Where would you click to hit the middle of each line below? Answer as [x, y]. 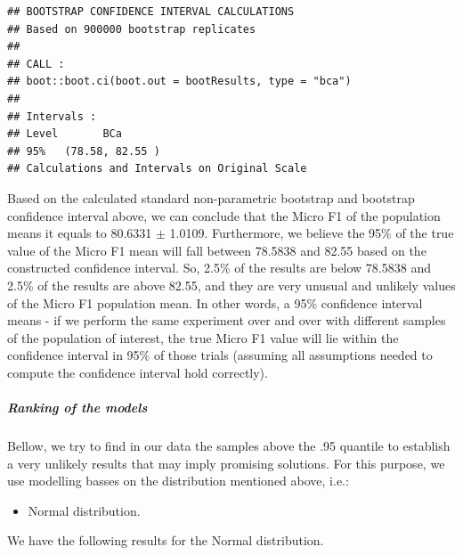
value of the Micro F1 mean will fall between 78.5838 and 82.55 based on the [217, 250]
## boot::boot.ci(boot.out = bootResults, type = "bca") [179, 82]
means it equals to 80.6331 [80, 233]
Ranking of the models [77, 408]
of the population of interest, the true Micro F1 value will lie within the [203, 337]
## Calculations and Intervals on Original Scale [157, 169]
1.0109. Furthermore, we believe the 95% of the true [312, 233]
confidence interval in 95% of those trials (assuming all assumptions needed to [220, 355]
